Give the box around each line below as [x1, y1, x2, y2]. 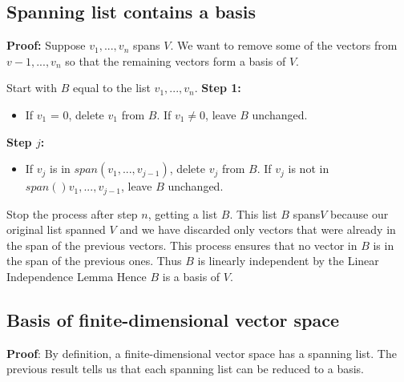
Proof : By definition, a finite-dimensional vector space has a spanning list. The [6, 344, 397, 361]
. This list [229, 205, 277, 222]
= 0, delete [50, 106, 104, 123]
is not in [288, 160, 329, 177]
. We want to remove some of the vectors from [170, 37, 398, 54]
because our [330, 205, 389, 222]
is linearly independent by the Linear [197, 252, 379, 269]
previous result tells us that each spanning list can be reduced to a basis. [6, 360, 364, 377]
